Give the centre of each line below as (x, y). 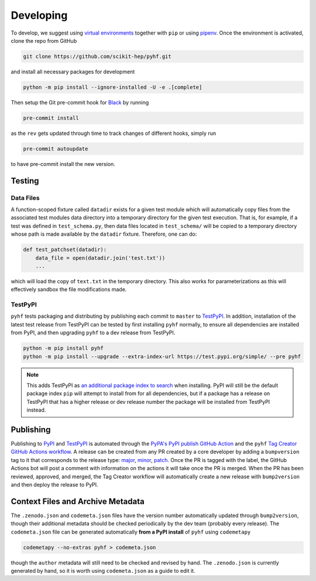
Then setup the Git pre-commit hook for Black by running (80, 102)
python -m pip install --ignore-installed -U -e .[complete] (113, 87)
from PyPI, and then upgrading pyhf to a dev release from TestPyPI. (93, 333)
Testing (25, 181)
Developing (39, 15)
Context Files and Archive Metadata (78, 501)
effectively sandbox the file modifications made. (69, 290)
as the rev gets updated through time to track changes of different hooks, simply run (114, 133)
